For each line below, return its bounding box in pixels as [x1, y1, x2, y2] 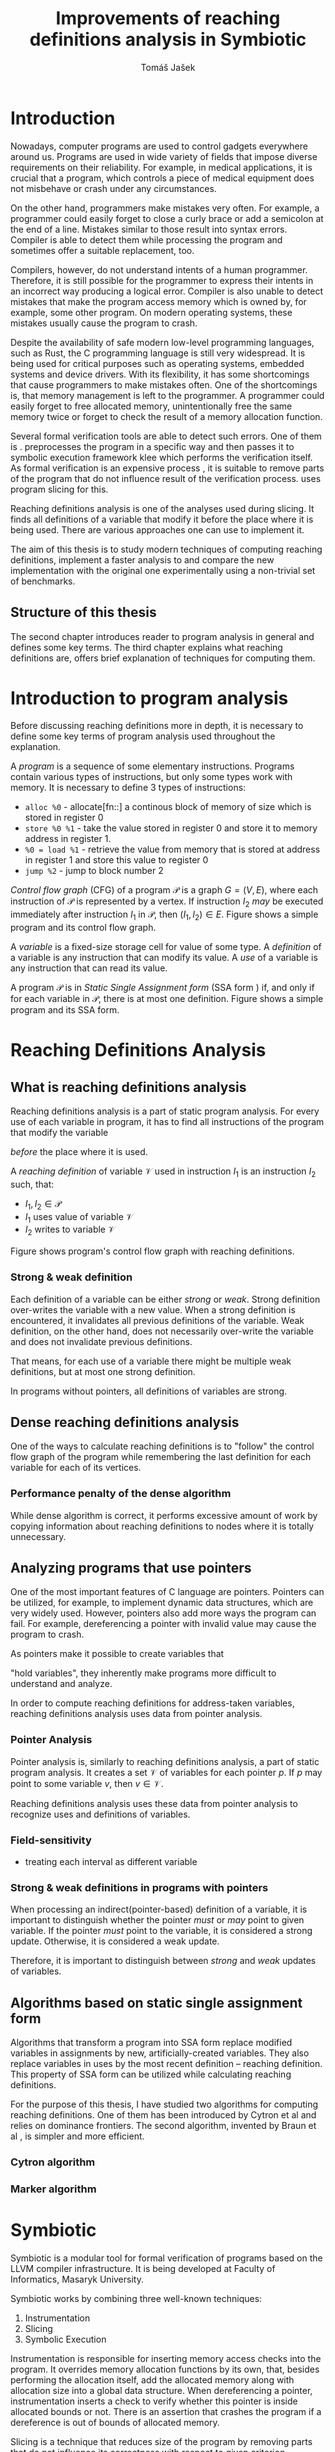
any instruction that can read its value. [10, 962, 168, 974]
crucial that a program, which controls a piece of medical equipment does [10, 172, 315, 184]
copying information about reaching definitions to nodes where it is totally [10, 1520, 315, 1532]
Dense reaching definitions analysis [10, 1413, 240, 1431]
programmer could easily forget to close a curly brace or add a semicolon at [10, 212, 324, 224]
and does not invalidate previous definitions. [10, 1335, 193, 1347]
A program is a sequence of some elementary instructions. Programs [10, 760, 295, 772]
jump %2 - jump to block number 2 [24, 865, 164, 877]
